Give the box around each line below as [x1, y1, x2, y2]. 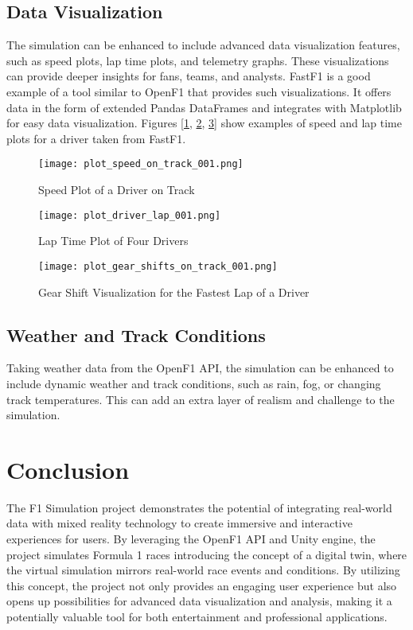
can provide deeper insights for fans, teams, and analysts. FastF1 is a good [6, 68, 371, 84]
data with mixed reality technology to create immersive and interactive [6, 515, 353, 531]
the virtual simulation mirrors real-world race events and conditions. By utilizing [6, 562, 400, 578]
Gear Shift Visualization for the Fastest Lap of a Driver [38, 283, 310, 300]
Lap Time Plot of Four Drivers [38, 232, 189, 249]
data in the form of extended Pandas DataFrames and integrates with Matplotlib [6, 99, 402, 115]
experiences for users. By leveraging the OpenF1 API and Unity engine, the [6, 531, 376, 546]
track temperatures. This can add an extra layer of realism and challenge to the [6, 391, 395, 407]
